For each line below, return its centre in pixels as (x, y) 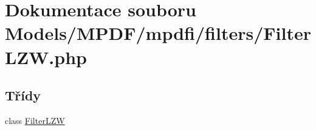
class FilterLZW (35, 120)
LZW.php (46, 57)
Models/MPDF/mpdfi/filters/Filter (158, 33)
